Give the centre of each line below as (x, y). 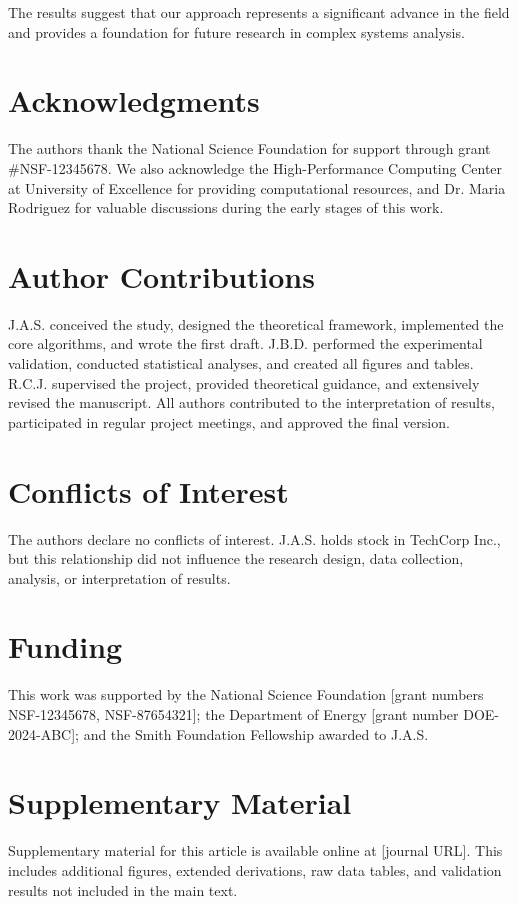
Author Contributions (161, 275)
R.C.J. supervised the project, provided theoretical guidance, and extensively (244, 382)
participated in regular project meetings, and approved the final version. (229, 421)
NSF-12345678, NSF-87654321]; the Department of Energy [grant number (233, 714)
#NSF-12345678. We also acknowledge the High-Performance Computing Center (255, 167)
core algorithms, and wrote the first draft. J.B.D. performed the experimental (245, 343)
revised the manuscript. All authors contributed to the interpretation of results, (251, 402)
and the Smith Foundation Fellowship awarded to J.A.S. (256, 733)
